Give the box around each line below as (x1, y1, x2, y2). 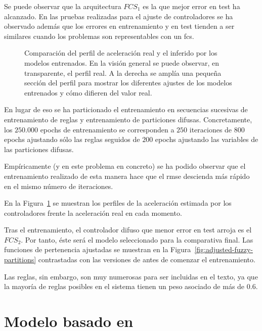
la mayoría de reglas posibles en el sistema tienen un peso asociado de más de (4, 281, 245, 292)
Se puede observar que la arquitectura (4, 1, 121, 11)
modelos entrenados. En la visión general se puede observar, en (24, 57, 219, 68)
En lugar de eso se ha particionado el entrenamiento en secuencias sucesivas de (4, 104, 248, 115)
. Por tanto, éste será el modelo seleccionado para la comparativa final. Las (21, 234, 253, 245)
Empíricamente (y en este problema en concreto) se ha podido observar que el (4, 161, 246, 171)
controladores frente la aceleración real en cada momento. (4, 207, 182, 218)
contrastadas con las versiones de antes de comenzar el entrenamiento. (38, 254, 255, 265)
